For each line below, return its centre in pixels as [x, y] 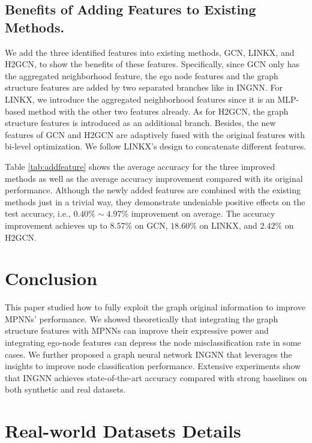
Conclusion [51, 278]
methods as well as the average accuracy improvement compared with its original [154, 178]
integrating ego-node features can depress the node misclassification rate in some [153, 342]
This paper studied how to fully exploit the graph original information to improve [155, 307]
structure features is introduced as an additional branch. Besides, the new [140, 123]
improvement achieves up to [56, 225]
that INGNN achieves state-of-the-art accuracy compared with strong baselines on [156, 377]
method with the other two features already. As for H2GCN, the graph [158, 111]
